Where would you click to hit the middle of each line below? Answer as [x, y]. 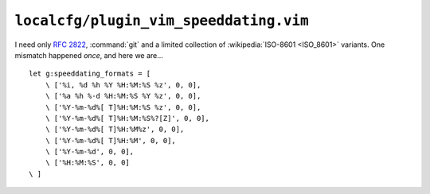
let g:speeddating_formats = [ [90, 74]
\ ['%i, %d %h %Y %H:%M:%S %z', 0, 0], [123, 85]
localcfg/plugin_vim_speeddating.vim [162, 21]
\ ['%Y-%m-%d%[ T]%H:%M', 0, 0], [111, 140]
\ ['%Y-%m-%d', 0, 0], [90, 152]
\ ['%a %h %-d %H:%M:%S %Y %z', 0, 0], [123, 96]
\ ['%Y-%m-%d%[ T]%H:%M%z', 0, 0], [115, 130]
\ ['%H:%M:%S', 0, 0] [88, 163]
